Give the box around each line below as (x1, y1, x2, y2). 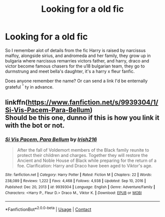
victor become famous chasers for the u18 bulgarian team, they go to (5, 63, 145, 69)
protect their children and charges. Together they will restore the (17, 153, 148, 158)
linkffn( (5, 98, 28, 106)
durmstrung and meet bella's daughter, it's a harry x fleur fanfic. (5, 68, 135, 74)
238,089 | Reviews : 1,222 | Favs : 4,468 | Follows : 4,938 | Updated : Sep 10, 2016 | (5, 178, 146, 183)
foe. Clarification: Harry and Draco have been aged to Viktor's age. (17, 163, 153, 169)
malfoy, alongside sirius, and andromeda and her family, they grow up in (5, 53, 151, 59)
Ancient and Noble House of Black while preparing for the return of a (17, 157, 157, 163)
